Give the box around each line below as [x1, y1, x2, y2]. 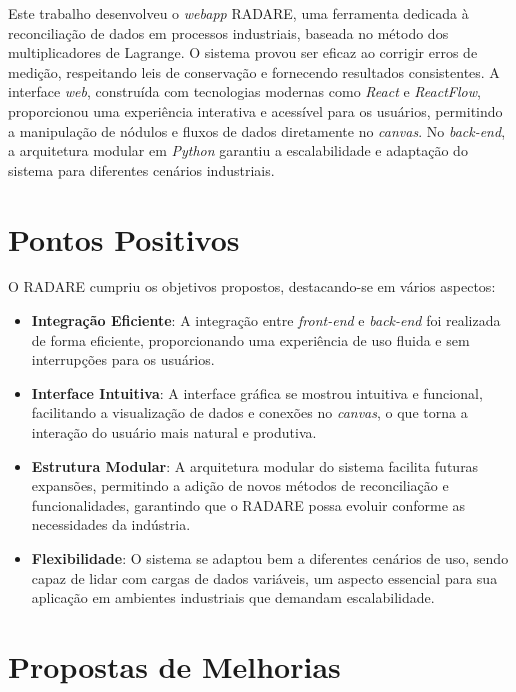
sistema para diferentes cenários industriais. [8, 159, 275, 180]
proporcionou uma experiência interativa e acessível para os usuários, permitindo [8, 100, 503, 121]
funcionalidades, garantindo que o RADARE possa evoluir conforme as [31, 494, 466, 515]
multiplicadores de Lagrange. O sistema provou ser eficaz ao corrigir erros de [8, 42, 478, 63]
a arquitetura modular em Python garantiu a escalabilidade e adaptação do [8, 140, 468, 161]
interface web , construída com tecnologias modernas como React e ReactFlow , [8, 81, 481, 102]
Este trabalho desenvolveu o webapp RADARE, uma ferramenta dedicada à [8, 3, 469, 23]
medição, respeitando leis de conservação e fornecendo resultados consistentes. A [8, 61, 500, 82]
